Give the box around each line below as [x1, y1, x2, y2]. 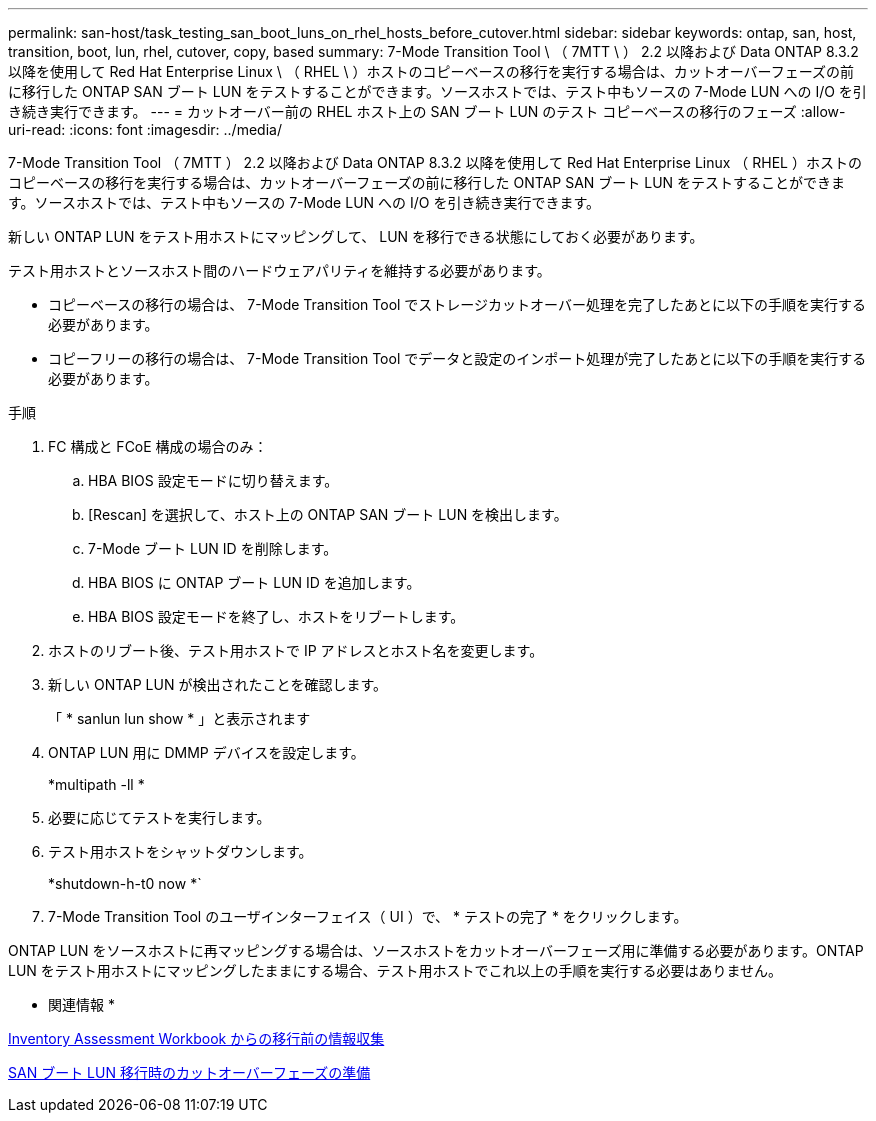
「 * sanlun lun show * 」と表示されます [48, 710, 311, 727]
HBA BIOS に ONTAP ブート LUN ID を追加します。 [88, 574, 421, 591]
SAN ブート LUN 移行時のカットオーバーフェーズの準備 [8, 1064, 371, 1081]
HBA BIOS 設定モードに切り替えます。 [88, 472, 339, 489]
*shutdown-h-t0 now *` [48, 875, 202, 892]
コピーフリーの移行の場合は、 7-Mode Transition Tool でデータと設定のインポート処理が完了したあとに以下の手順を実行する [48, 350, 867, 367]
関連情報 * [48, 996, 115, 1013]
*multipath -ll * [48, 776, 145, 793]
